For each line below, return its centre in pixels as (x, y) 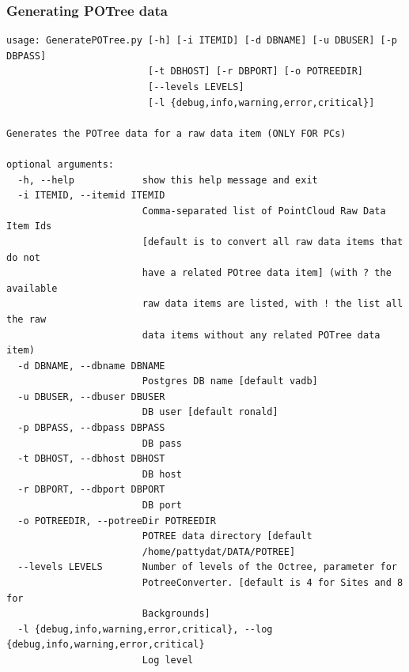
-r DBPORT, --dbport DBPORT (91, 490)
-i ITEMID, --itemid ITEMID (91, 196)
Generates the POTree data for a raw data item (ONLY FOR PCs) (176, 133)
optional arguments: (61, 164)
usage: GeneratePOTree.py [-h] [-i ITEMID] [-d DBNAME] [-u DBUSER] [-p (202, 41)
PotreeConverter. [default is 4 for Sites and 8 (273, 583)
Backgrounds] (176, 614)
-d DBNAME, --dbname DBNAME (91, 366)
